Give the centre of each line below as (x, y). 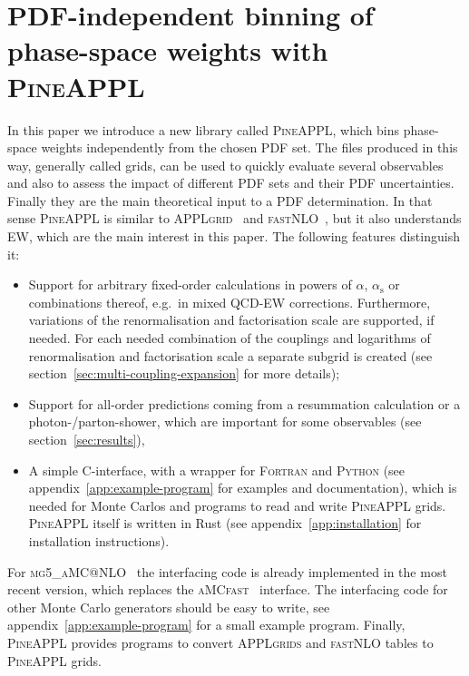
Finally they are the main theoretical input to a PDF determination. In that (220, 200)
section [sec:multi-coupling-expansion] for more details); (184, 373)
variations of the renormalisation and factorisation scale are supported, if (231, 320)
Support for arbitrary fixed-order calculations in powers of (190, 284)
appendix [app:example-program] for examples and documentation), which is (243, 488)
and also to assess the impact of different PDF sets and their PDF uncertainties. (231, 183)
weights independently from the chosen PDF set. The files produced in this (249, 147)
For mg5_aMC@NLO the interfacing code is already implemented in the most (227, 571)
